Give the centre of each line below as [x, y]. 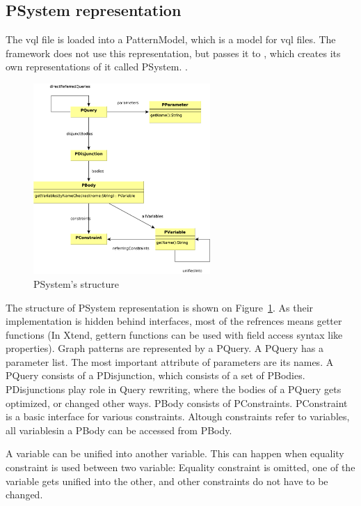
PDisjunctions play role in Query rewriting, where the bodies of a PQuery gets [174, 389]
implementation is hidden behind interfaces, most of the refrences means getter [174, 321]
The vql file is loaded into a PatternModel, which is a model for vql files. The [171, 39]
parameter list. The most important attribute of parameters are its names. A [170, 361]
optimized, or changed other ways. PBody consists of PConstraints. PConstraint [177, 402]
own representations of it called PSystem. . [97, 67]
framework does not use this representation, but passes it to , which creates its [173, 53]
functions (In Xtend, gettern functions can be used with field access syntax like [174, 334]
